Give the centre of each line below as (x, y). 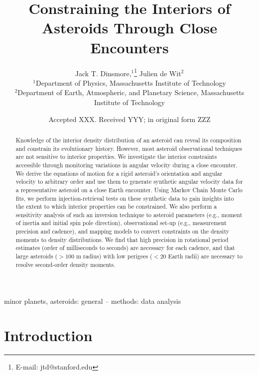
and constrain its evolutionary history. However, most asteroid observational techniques (129, 148)
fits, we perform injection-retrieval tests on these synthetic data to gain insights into (125, 198)
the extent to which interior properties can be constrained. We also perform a (116, 206)
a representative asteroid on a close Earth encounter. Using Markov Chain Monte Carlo (129, 189)
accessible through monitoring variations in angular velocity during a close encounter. (127, 165)
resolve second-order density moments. (65, 264)
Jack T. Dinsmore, (103, 73)
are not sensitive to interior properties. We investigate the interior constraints (116, 157)
